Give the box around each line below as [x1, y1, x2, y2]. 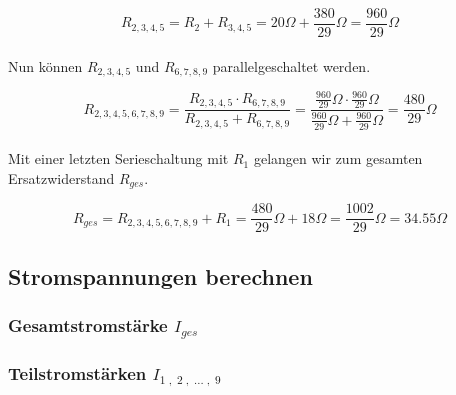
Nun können [8, 55, 83, 76]
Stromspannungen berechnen [8, 260, 313, 291]
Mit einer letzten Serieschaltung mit [8, 148, 229, 169]
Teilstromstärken [8, 361, 147, 386]
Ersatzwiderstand [8, 167, 115, 188]
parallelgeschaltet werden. [212, 55, 371, 76]
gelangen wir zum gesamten [253, 148, 423, 169]
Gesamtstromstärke [8, 313, 168, 338]
